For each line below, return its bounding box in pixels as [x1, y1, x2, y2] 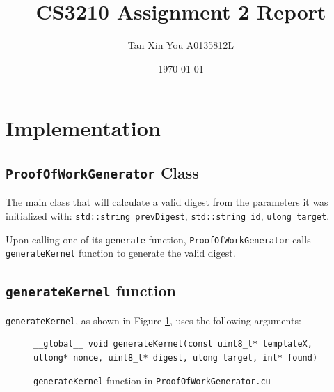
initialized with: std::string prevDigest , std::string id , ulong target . [6, 208, 330, 223]
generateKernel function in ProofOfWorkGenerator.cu [33, 373, 271, 388]
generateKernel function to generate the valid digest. [6, 246, 236, 260]
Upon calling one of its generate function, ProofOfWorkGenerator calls [6, 232, 311, 246]
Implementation [6, 114, 161, 142]
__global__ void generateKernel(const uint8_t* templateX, [33, 339, 312, 349]
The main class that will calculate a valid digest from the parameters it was [6, 195, 328, 209]
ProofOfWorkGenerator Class [6, 161, 199, 183]
